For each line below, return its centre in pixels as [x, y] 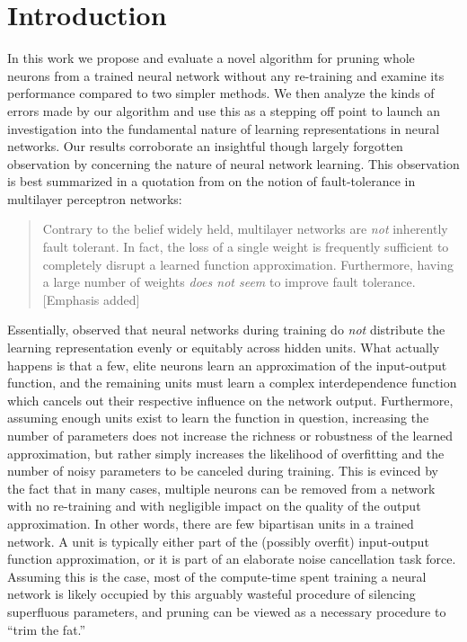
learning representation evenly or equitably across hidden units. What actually [224, 348]
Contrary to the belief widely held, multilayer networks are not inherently [245, 229]
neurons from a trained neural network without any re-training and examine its [226, 75]
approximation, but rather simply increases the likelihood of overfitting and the [226, 453]
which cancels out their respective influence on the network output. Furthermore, [230, 400]
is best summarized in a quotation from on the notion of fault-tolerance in [211, 181]
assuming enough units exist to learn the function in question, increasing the [218, 418]
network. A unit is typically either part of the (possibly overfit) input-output [218, 541]
